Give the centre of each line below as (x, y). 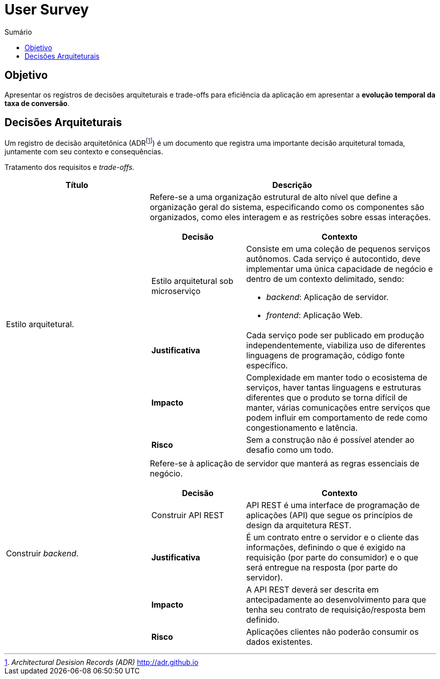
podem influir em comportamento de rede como (337, 418)
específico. (267, 366)
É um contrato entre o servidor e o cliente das (332, 538)
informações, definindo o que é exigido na (326, 548)
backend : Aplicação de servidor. (327, 297)
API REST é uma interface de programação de (333, 505)
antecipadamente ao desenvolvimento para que (336, 600)
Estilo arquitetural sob (192, 281)
